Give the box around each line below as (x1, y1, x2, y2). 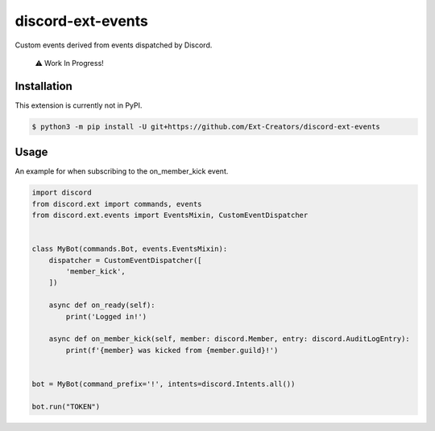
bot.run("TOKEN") (31, 402, 101, 411)
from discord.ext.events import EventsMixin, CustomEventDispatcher (31, 211, 309, 220)
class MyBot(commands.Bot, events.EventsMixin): (31, 244, 228, 253)
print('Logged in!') (65, 312, 147, 321)
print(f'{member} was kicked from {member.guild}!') (65, 346, 279, 355)
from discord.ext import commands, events (31, 199, 202, 208)
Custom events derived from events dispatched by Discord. (14, 40, 213, 50)
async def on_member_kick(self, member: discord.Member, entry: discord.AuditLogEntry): (48, 335, 410, 343)
